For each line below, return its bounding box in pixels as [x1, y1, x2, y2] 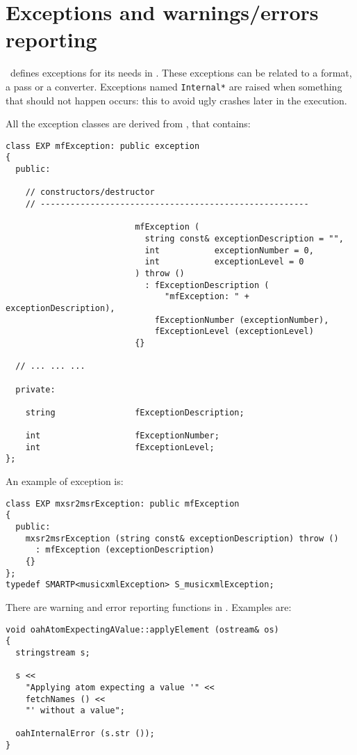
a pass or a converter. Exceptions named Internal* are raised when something [6, 79, 342, 93]
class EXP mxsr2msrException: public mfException [6, 498, 240, 509]
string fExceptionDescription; [25, 407, 244, 418]
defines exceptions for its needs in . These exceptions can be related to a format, [10, 65, 352, 80]
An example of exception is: [6, 474, 124, 488]
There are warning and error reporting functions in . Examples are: [6, 599, 292, 614]
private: [15, 384, 56, 395]
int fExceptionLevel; [25, 442, 215, 452]
